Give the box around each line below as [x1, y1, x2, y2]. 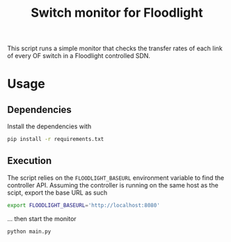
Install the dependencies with [7, 122, 92, 130]
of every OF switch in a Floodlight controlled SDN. [7, 52, 151, 60]
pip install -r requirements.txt [7, 136, 104, 143]
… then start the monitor [7, 214, 77, 222]
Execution [7, 155, 52, 167]
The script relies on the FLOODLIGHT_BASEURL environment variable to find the [7, 173, 225, 182]
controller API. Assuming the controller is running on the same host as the [7, 181, 219, 189]
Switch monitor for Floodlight [31, 5, 203, 21]
